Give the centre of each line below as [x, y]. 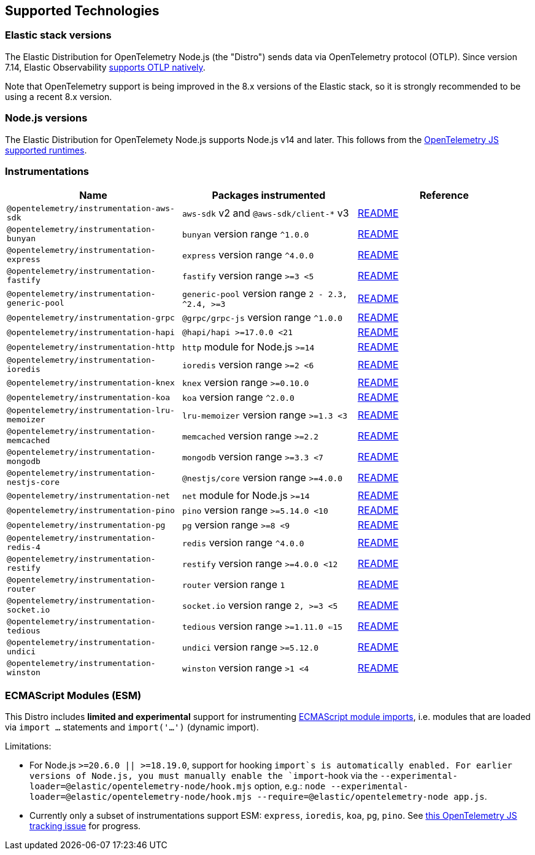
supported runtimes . [46, 150]
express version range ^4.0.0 [248, 255]
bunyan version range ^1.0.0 [245, 234]
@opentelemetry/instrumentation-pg [86, 525]
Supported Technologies [82, 11]
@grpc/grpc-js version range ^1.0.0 [262, 318]
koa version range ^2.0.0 [238, 397]
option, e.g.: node [290, 786]
